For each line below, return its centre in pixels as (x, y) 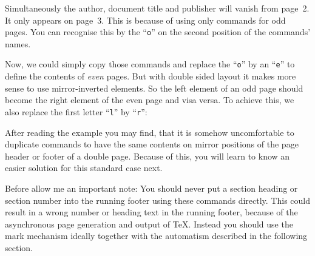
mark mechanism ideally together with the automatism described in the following (156, 236)
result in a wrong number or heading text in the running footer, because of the (151, 212)
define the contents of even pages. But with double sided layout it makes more (151, 76)
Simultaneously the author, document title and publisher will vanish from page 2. (157, 8)
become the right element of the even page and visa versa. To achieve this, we (150, 100)
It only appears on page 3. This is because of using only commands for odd (145, 20)
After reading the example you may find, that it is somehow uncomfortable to (150, 132)
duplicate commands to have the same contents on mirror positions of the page (152, 144)
